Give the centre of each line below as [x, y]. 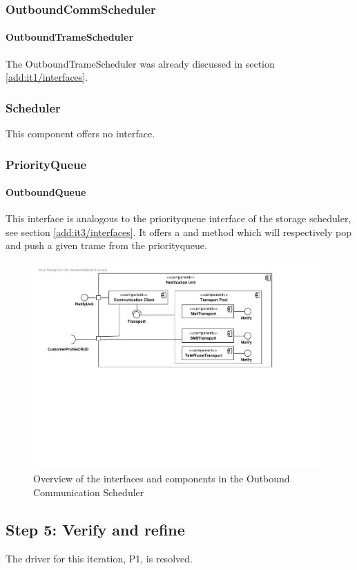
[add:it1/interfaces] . [47, 77]
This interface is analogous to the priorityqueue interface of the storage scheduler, [178, 218]
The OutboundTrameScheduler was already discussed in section [140, 63]
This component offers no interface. [80, 134]
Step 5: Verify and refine [95, 529]
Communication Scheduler [89, 492]
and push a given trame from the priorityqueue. [106, 245]
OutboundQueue [46, 192]
